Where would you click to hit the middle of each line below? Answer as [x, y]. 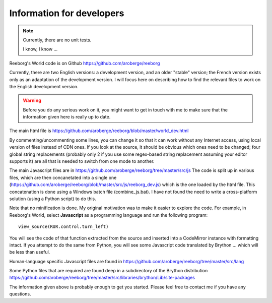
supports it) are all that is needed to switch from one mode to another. [82, 161]
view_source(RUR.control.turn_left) [63, 227]
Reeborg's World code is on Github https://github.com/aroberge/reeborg [85, 63]
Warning [32, 100]
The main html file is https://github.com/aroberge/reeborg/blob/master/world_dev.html [99, 131]
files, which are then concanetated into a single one [63, 177]
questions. [20, 294]
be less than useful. [30, 252]
